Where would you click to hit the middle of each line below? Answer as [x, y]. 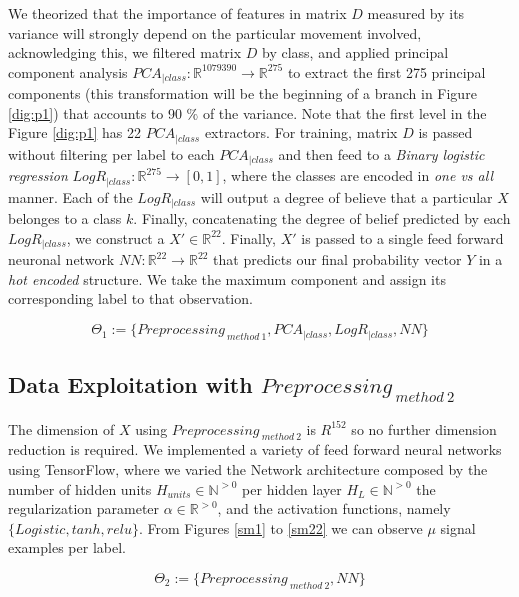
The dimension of [61, 428]
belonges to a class [65, 218]
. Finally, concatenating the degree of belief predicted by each [322, 218]
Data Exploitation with [130, 383]
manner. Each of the [70, 196]
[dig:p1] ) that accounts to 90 [95, 112]
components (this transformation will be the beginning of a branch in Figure [242, 93]
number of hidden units [80, 488]
